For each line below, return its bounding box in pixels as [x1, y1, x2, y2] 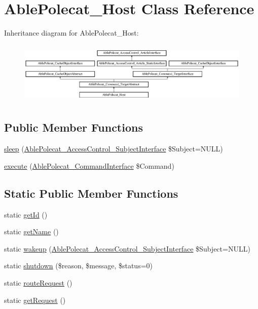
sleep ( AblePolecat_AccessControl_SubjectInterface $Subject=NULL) [4, 143, 223, 154]
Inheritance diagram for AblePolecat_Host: [4, 27, 139, 38]
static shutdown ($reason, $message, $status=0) [4, 260, 153, 271]
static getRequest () [4, 294, 66, 305]
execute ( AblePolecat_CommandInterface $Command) [4, 160, 174, 171]
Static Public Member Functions [4, 185, 178, 201]
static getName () [4, 226, 59, 237]
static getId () [4, 209, 48, 220]
